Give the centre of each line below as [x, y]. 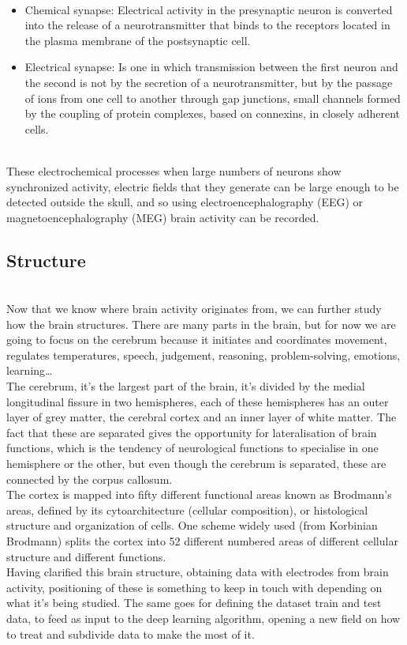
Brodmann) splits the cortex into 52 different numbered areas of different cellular [202, 541]
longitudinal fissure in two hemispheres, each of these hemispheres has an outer [198, 401]
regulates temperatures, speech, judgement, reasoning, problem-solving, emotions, [203, 355]
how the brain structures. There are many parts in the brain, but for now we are [201, 324]
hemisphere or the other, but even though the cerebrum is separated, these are [196, 464]
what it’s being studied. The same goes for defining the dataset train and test [194, 603]
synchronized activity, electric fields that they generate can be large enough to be [203, 186]
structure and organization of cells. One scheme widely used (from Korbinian [192, 525]
